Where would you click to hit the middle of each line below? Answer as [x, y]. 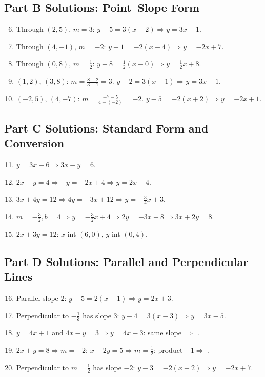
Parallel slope [37, 298]
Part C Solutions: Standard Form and [106, 128]
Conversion [34, 143]
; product [168, 350]
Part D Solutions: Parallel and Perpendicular [126, 261]
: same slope [162, 333]
